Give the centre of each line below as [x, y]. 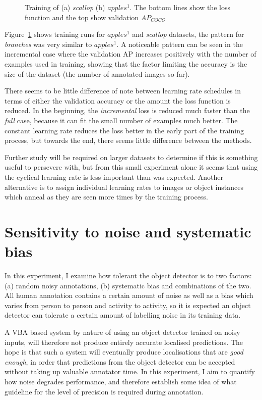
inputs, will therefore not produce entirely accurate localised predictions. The [124, 342]
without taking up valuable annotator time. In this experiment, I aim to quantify [130, 371]
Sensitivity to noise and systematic [128, 231]
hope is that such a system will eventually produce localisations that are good [124, 352]
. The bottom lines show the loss [180, 7]
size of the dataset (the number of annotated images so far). [97, 73]
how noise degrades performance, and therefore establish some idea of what [121, 381]
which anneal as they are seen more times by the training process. [106, 197]
